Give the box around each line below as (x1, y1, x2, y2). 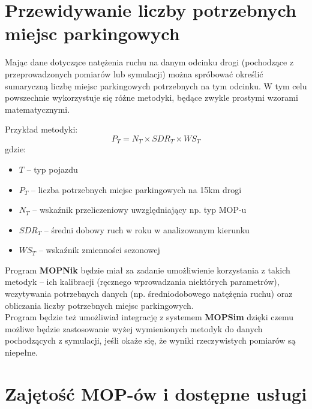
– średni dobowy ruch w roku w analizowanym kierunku (44, 223, 250, 236)
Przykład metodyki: (5, 123, 78, 136)
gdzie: (5, 143, 26, 155)
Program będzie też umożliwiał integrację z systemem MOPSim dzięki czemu (5, 311, 293, 323)
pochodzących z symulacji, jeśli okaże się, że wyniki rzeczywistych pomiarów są (5, 334, 296, 347)
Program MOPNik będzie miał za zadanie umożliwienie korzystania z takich (5, 263, 290, 276)
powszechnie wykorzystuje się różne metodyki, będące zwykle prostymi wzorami (5, 91, 298, 104)
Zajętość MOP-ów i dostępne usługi (5, 381, 307, 405)
